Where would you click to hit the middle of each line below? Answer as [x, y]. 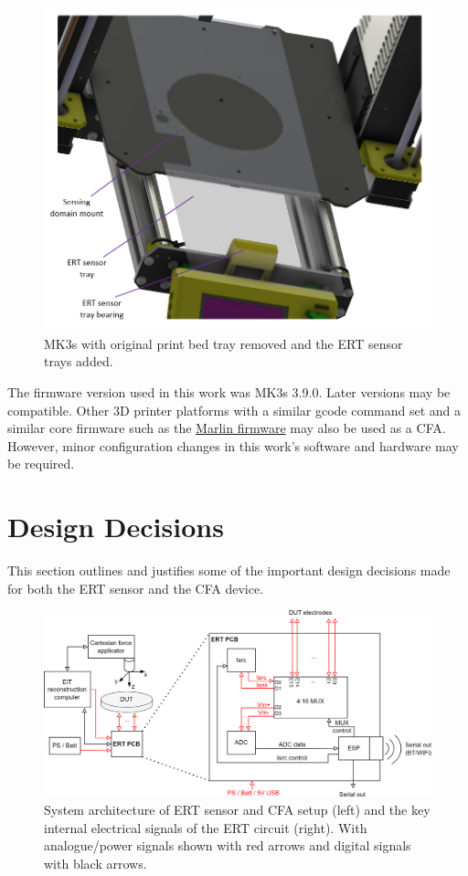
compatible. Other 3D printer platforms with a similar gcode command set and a [234, 410]
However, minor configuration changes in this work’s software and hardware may [233, 445]
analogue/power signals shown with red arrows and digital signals [228, 845]
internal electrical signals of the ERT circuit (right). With [206, 827]
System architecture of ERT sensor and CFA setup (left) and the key [237, 809]
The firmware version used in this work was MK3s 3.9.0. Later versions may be [229, 391]
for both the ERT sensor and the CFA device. [136, 588]
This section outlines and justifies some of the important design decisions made [229, 570]
